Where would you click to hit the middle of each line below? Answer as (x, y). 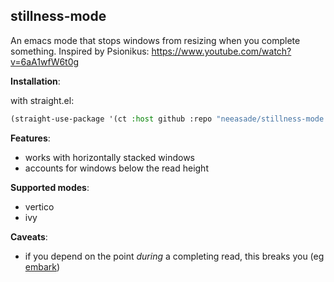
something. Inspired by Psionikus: (80, 51)
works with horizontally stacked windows (109, 157)
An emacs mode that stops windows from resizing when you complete (155, 40)
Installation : (35, 81)
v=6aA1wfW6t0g (45, 61)
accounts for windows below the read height (116, 168)
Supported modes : (50, 187)
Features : (30, 138)
